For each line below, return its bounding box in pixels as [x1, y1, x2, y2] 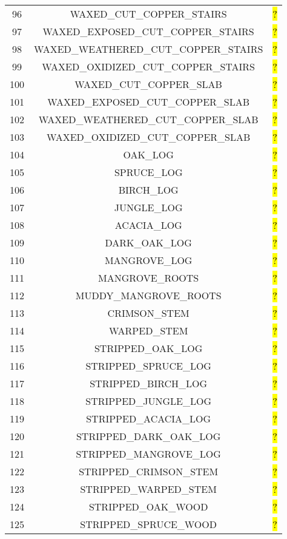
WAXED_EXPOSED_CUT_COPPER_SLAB [47, 95, 250, 109]
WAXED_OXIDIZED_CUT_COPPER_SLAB [47, 130, 251, 144]
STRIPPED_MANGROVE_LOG [76, 447, 221, 461]
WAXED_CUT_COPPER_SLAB [74, 77, 222, 91]
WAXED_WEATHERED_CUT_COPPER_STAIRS [34, 42, 263, 56]
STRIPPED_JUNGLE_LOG [85, 394, 211, 408]
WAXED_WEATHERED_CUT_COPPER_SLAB [38, 112, 259, 126]
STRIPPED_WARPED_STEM [80, 482, 217, 496]
